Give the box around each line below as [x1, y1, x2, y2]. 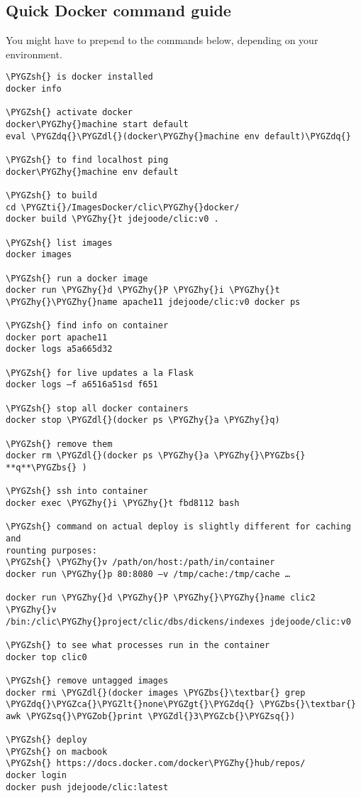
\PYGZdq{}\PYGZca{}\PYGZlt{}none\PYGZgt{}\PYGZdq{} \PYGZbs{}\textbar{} [6, 699, 356, 710]
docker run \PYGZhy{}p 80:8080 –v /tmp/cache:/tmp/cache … [6, 568, 290, 579]
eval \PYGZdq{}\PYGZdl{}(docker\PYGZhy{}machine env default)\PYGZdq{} [6, 131, 351, 141]
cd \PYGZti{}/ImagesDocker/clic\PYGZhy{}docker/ [6, 202, 240, 212]
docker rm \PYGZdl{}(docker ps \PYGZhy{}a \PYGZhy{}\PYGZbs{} [6, 451, 306, 461]
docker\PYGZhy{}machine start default [6, 119, 189, 130]
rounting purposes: [6, 545, 97, 556]
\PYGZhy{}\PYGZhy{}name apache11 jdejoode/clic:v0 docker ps [6, 296, 301, 307]
